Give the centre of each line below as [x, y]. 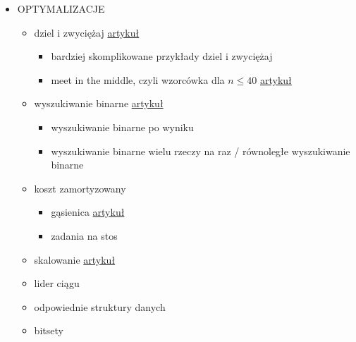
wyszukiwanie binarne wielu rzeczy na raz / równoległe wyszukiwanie [201, 151]
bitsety [49, 330]
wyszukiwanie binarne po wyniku [122, 127]
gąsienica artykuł [88, 212]
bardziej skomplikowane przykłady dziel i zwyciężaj [162, 56]
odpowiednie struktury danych [100, 306]
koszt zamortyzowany [80, 188]
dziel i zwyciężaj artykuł [87, 32]
